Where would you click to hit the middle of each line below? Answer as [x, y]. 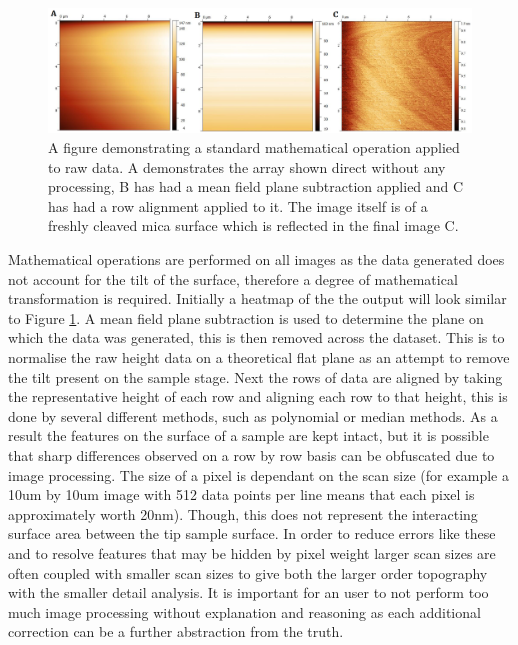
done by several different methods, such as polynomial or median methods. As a [253, 415]
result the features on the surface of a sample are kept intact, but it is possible [248, 435]
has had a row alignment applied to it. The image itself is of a [238, 205]
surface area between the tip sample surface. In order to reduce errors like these [252, 533]
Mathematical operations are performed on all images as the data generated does [256, 259]
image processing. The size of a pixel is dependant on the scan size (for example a [258, 474]
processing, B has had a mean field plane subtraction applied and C [256, 186]
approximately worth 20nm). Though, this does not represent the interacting [243, 513]
